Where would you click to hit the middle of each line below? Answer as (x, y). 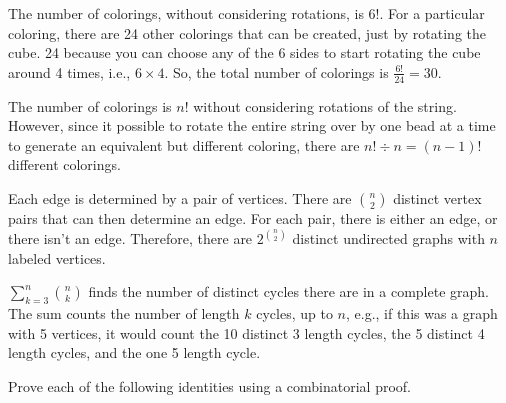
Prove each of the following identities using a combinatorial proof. (209, 385)
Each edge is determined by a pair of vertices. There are (180, 197)
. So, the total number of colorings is (276, 71)
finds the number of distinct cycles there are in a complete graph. (288, 291)
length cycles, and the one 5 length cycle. (134, 352)
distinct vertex (437, 197)
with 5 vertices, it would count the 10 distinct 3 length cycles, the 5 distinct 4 (246, 332)
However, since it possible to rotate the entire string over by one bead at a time (252, 125)
